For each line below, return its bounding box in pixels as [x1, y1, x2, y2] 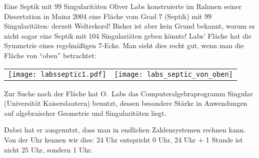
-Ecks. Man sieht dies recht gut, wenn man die [101, 40, 244, 51]
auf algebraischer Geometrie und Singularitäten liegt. [4, 107, 166, 118]
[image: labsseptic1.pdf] [8, 70, 106, 78]
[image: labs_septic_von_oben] [114, 70, 233, 78]
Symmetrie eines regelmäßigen [4, 40, 96, 51]
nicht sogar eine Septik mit [4, 30, 86, 41]
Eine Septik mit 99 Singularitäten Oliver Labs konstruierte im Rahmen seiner [4, 1, 242, 11]
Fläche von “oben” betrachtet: [4, 50, 96, 60]
